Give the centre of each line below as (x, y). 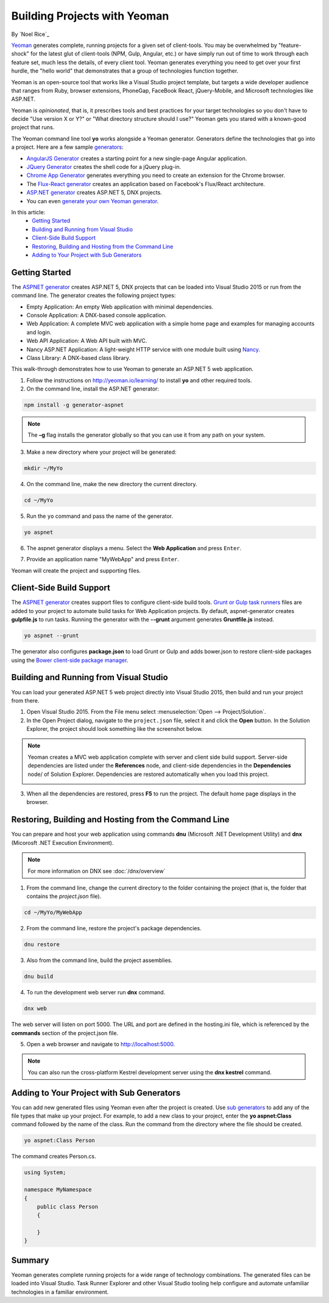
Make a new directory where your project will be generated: (101, 452)
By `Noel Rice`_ (30, 34)
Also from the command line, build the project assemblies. (100, 960)
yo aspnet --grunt (51, 636)
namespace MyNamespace (58, 1190)
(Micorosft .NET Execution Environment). (62, 842)
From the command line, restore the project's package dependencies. (114, 928)
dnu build (39, 977)
